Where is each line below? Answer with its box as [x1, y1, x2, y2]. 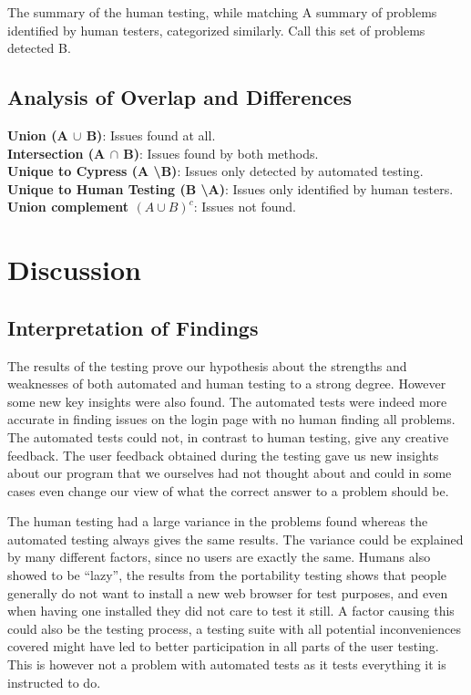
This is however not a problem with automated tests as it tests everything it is [7, 655, 446, 674]
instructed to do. [7, 672, 101, 691]
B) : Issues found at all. [86, 125, 216, 144]
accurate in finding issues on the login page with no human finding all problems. [7, 410, 456, 429]
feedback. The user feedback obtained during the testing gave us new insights [7, 445, 439, 464]
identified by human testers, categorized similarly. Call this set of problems [7, 20, 425, 39]
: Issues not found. [193, 197, 296, 216]
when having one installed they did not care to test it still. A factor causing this [7, 601, 455, 620]
